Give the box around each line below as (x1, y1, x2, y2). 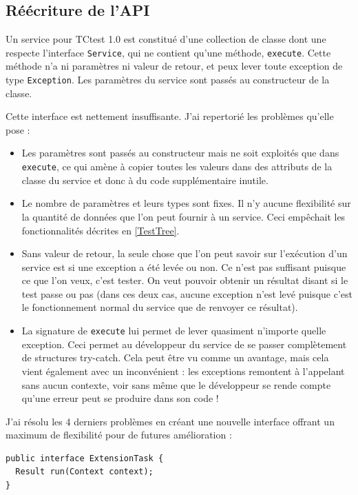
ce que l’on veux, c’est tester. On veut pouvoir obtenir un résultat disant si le (21, 273, 348, 287)
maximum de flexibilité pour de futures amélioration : (6, 427, 232, 442)
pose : (6, 122, 30, 137)
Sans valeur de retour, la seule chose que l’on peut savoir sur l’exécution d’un (21, 246, 348, 261)
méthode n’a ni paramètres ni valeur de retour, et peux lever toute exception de (6, 59, 343, 73)
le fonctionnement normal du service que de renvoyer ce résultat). (21, 300, 298, 314)
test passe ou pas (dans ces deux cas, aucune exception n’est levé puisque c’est (21, 286, 352, 301)
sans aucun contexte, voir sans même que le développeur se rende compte (21, 377, 331, 392)
